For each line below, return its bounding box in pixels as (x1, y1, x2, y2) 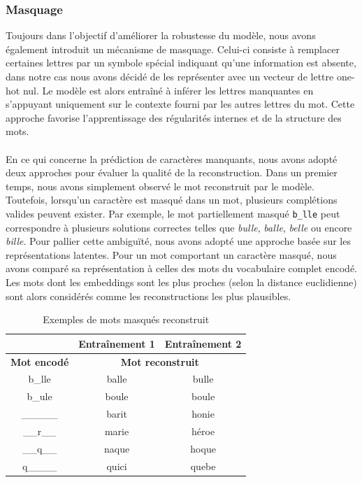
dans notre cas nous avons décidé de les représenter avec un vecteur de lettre (6, 69, 334, 83)
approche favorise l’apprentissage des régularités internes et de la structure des (6, 110, 342, 125)
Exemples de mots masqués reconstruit (43, 312, 210, 327)
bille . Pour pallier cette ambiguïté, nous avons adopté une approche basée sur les (6, 234, 351, 248)
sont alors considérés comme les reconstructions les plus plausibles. (6, 288, 291, 303)
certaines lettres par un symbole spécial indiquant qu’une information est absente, (6, 55, 356, 70)
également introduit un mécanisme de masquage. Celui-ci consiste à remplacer (6, 41, 340, 56)
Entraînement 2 (164, 336, 242, 350)
